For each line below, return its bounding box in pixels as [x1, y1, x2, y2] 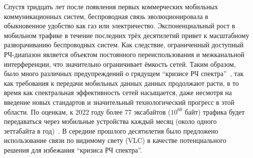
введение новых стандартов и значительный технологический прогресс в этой [4, 97, 235, 107]
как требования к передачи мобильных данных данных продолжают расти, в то [4, 78, 239, 88]
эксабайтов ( [134, 106, 171, 117]
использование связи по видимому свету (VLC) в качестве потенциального [4, 135, 227, 145]
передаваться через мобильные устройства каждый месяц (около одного [4, 116, 217, 126]
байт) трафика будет [184, 106, 245, 117]
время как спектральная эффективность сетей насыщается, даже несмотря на [4, 87, 232, 98]
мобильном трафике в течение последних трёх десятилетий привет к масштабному [4, 30, 249, 40]
